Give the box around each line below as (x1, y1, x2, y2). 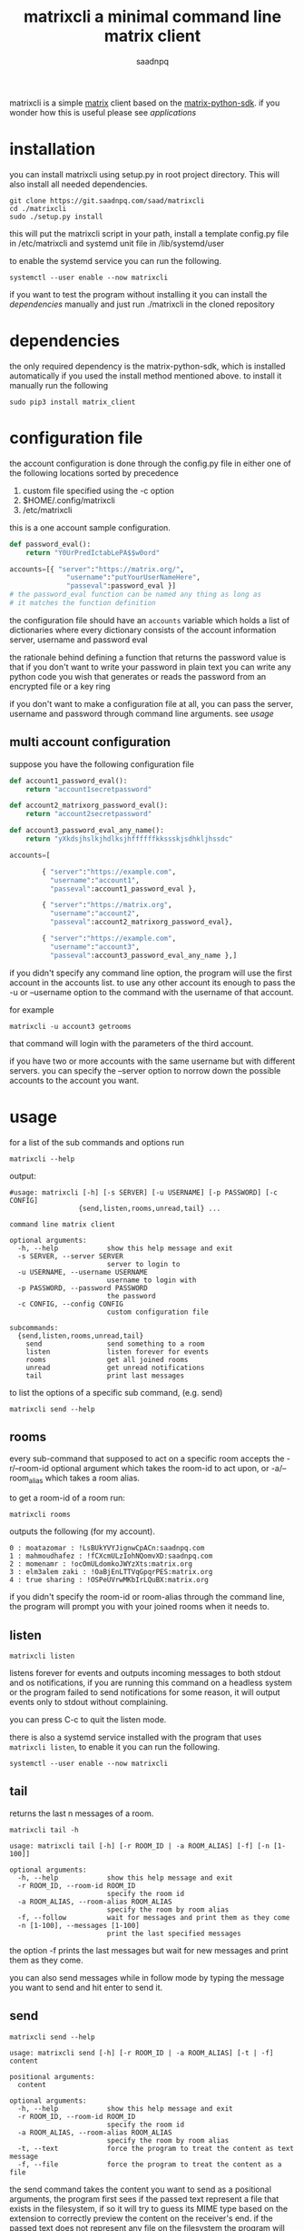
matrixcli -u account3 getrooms (9, 1022, 132, 1031)
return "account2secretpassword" (25, 810, 152, 819)
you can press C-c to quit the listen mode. (9, 1714, 167, 1725)
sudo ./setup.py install (9, 212, 103, 221)
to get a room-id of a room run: (9, 1492, 125, 1503)
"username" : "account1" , (49, 875, 141, 884)
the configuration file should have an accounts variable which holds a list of (9, 614, 290, 625)
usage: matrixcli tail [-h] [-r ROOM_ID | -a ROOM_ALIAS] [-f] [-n (9, 1841, 270, 1851)
